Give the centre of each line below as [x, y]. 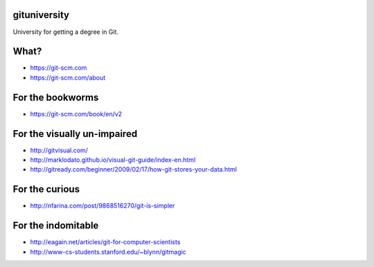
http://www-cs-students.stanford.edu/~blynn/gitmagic [108, 252]
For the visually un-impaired [75, 134]
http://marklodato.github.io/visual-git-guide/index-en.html [113, 160]
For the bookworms [56, 97]
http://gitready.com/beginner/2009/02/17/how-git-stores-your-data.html [133, 169]
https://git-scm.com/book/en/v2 [76, 113]
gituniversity [41, 15]
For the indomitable [56, 226]
